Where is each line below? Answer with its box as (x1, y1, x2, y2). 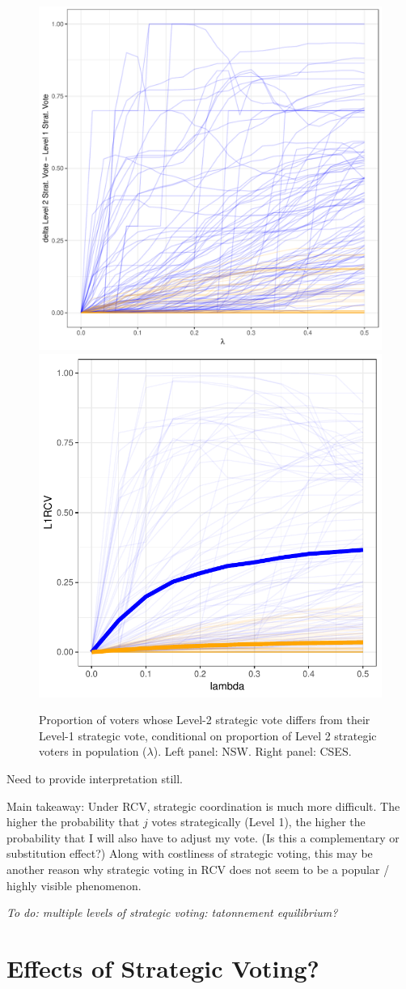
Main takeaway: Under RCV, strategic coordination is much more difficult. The (6, 797, 400, 814)
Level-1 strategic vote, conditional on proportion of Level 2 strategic (39, 727, 377, 744)
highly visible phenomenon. (6, 876, 142, 893)
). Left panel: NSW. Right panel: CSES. (153, 743, 352, 760)
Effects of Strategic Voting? (6, 951, 319, 984)
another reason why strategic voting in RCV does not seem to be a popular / (6, 860, 390, 877)
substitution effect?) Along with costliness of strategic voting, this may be (6, 845, 373, 862)
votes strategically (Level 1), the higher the (151, 813, 366, 830)
